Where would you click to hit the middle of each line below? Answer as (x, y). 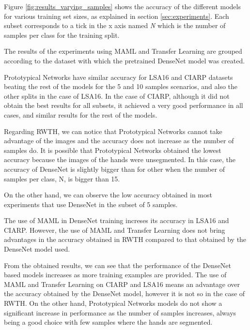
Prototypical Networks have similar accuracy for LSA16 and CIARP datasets (118, 77)
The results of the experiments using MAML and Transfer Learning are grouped (123, 51)
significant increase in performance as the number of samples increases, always (120, 312)
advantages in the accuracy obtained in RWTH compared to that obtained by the (125, 239)
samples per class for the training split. (62, 35)
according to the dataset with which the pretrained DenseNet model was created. (125, 60)
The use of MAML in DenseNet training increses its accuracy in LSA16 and (117, 220)
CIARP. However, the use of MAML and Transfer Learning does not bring (115, 230)
